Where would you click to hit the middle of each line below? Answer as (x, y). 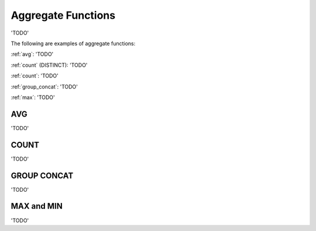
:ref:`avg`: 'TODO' (32, 54)
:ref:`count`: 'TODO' (35, 76)
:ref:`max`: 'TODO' (33, 97)
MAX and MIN (37, 206)
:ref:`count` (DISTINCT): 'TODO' (49, 65)
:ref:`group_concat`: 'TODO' (44, 86)
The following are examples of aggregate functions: (73, 43)
